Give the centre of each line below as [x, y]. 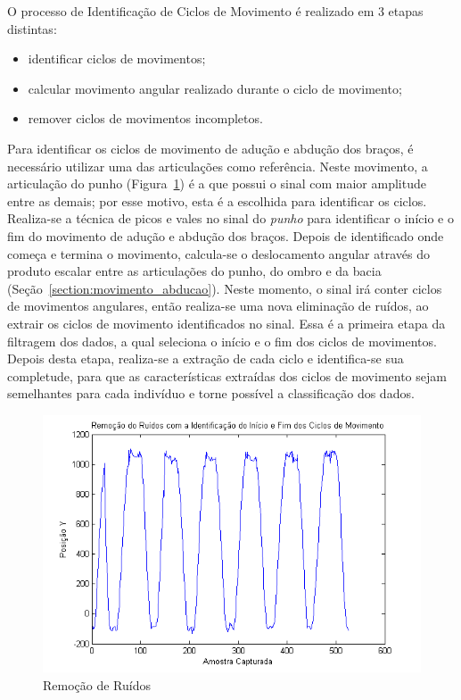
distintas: [32, 28]
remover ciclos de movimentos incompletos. [145, 118]
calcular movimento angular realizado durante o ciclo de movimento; [215, 88]
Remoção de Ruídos [97, 684]
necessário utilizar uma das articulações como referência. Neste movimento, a [218, 166]
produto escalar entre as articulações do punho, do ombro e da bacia [194, 271]
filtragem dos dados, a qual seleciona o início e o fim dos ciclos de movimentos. [222, 341]
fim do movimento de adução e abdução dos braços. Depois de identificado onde [226, 235]
